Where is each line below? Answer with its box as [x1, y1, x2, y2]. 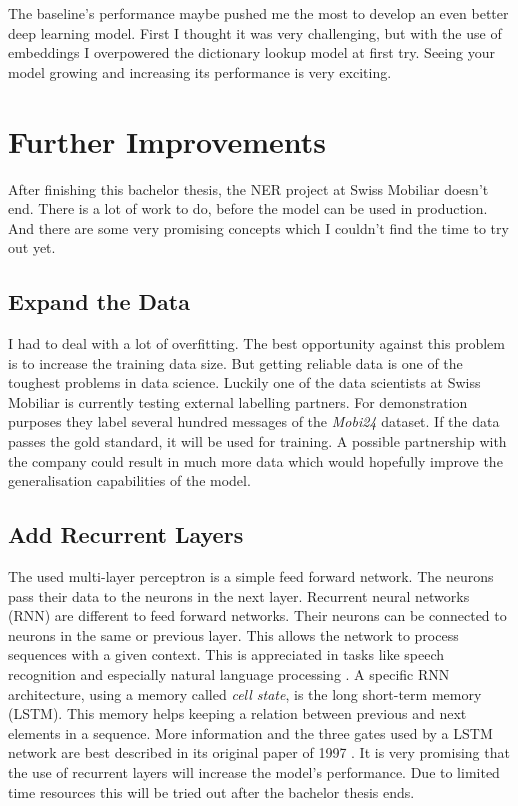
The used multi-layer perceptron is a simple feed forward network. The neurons [8, 566, 494, 587]
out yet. [8, 237, 56, 258]
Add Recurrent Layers [8, 519, 244, 550]
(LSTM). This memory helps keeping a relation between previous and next [8, 703, 467, 724]
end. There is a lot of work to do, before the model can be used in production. [8, 198, 488, 219]
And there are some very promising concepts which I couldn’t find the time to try [8, 217, 509, 238]
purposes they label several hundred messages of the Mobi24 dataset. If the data [8, 411, 500, 432]
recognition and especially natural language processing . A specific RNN [8, 664, 450, 684]
